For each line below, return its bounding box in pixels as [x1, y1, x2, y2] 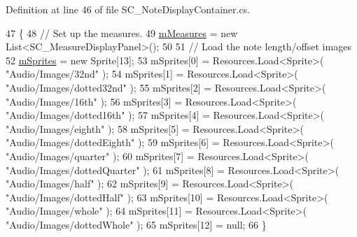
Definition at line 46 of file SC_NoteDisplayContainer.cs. [6, 2, 251, 16]
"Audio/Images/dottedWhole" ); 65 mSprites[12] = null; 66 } [6, 217, 267, 231]
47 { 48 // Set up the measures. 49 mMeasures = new [6, 25, 238, 40]
